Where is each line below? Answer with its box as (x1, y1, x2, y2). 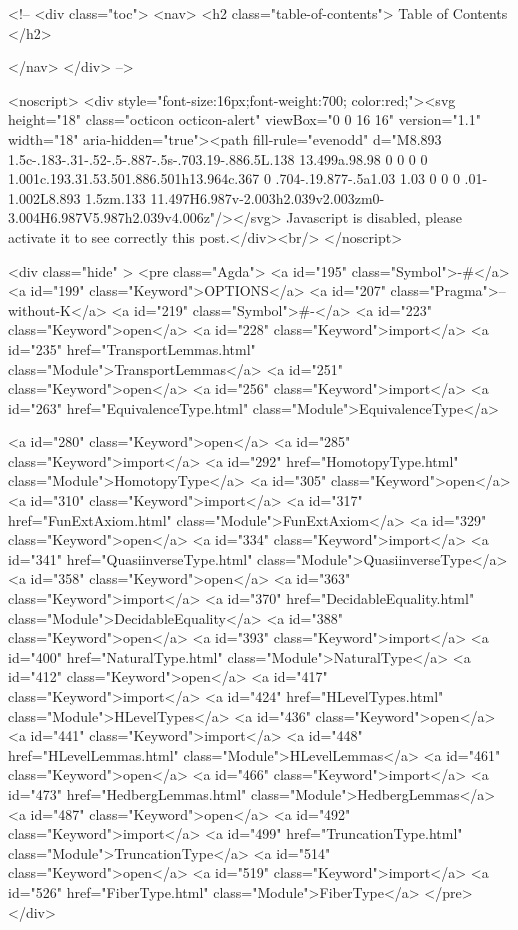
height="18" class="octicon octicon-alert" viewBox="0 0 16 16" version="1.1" (8, 109, 481, 130)
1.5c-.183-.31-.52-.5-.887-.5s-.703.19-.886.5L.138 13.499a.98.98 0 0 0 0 (8, 148, 428, 169)
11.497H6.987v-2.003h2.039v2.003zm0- (150, 187, 385, 208)
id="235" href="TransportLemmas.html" (8, 338, 256, 359)
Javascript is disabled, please (286, 207, 462, 228)
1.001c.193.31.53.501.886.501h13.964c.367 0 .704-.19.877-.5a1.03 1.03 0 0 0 (8, 168, 460, 189)
